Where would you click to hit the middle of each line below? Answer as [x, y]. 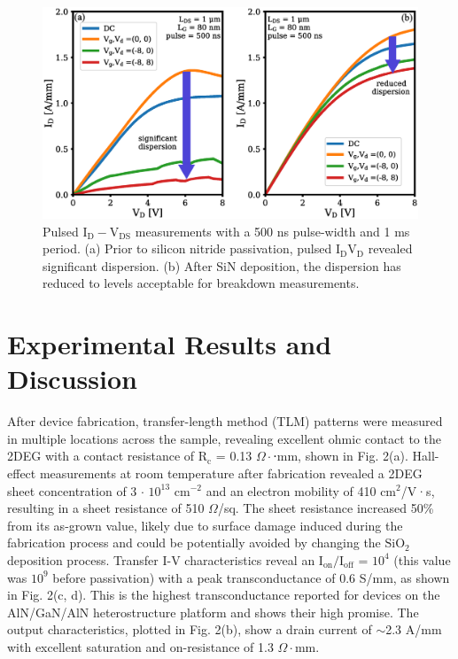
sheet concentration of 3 [72, 490]
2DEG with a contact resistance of [101, 456]
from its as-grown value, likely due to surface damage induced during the [205, 525]
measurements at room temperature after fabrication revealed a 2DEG [231, 473]
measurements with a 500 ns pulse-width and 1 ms [272, 231]
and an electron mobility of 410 [291, 490]
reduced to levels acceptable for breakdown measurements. [201, 283]
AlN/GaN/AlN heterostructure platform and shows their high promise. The [213, 612]
